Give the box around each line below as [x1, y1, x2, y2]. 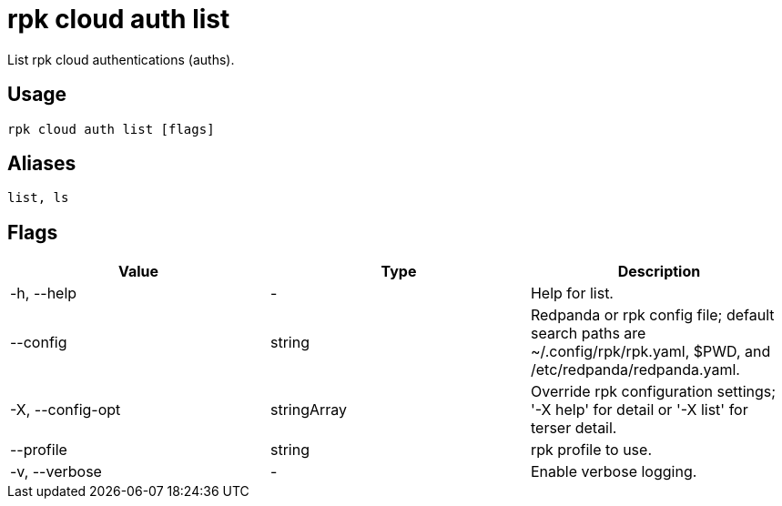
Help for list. [530, 284, 614, 303]
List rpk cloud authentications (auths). [7, 51, 235, 67]
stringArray [269, 400, 348, 420]
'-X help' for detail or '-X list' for [530, 400, 748, 420]
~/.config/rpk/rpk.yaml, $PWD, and [530, 342, 771, 361]
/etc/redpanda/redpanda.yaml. [530, 360, 740, 379]
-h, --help [10, 284, 77, 303]
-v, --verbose [10, 462, 102, 481]
